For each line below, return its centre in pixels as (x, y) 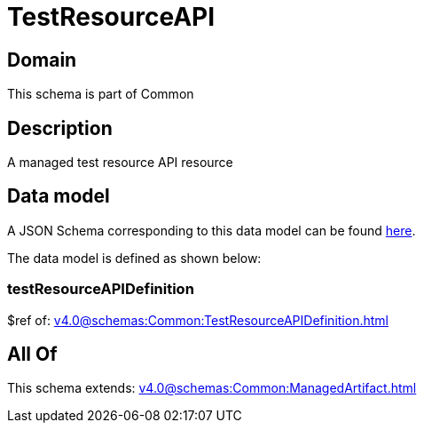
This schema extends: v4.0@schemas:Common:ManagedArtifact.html (212, 388)
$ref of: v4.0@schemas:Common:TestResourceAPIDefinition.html (198, 320)
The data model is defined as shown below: (134, 258)
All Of (32, 354)
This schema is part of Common (101, 94)
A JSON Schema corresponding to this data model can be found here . (212, 230)
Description (60, 128)
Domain (42, 60)
